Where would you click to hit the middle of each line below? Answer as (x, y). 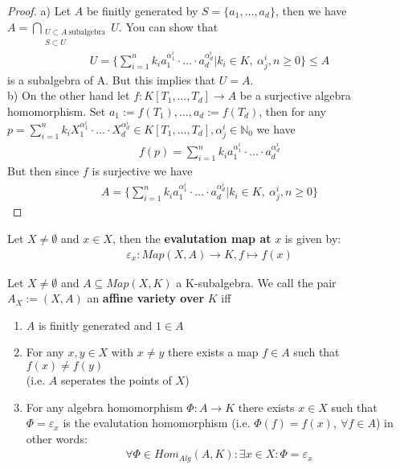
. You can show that (168, 26)
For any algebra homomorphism (104, 407)
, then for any (292, 111)
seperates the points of (116, 380)
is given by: (313, 239)
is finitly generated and (95, 325)
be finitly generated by (142, 10)
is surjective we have (142, 171)
